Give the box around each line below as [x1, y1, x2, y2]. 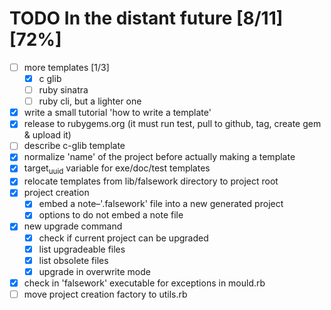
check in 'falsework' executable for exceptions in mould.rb [23, 277, 266, 289]
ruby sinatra [38, 84, 89, 96]
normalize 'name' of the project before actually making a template [23, 151, 296, 163]
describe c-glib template [23, 140, 126, 152]
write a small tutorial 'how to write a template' [23, 107, 212, 119]
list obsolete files [38, 254, 109, 266]
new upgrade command [23, 220, 123, 232]
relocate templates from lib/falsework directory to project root [23, 175, 279, 187]
